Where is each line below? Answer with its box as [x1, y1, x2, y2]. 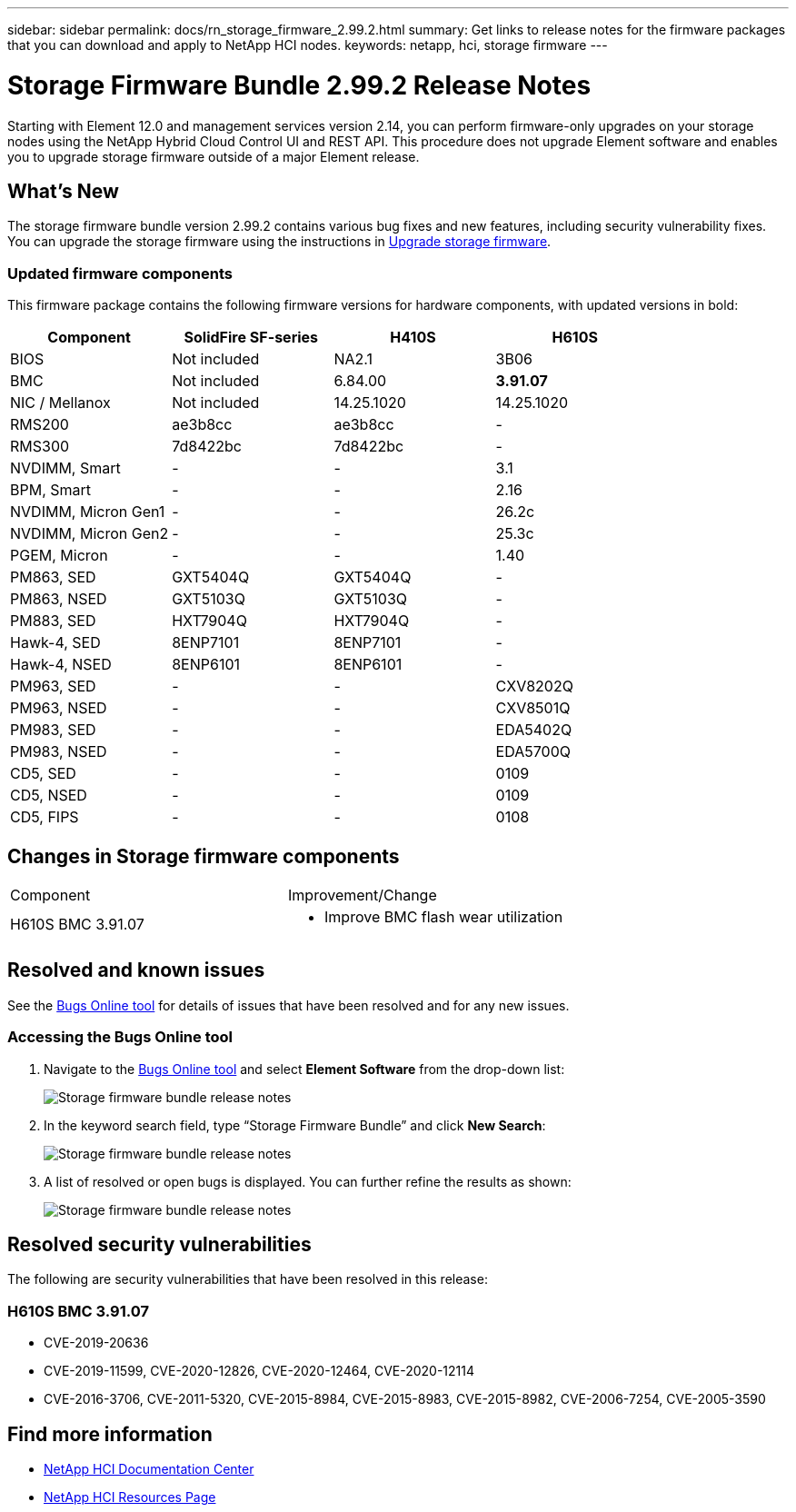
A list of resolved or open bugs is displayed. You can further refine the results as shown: [44, 1173, 572, 1189]
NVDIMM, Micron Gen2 [10, 524, 169, 543]
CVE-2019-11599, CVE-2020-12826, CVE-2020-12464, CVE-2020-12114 [44, 1363, 475, 1379]
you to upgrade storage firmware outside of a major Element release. [7, 148, 420, 164]
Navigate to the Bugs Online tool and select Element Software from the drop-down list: [44, 1060, 565, 1077]
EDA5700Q [495, 742, 571, 761]
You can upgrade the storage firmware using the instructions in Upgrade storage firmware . [7, 234, 552, 250]
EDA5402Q [495, 721, 572, 740]
